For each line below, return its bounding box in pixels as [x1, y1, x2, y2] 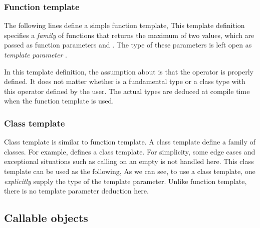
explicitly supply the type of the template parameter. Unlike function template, [4, 175, 247, 186]
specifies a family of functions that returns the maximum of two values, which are [4, 29, 254, 40]
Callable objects [4, 210, 88, 225]
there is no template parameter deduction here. [4, 185, 149, 196]
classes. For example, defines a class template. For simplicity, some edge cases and [4, 146, 255, 156]
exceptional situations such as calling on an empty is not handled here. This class [4, 156, 254, 166]
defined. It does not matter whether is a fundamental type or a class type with [4, 76, 245, 86]
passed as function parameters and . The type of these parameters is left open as [4, 39, 252, 50]
